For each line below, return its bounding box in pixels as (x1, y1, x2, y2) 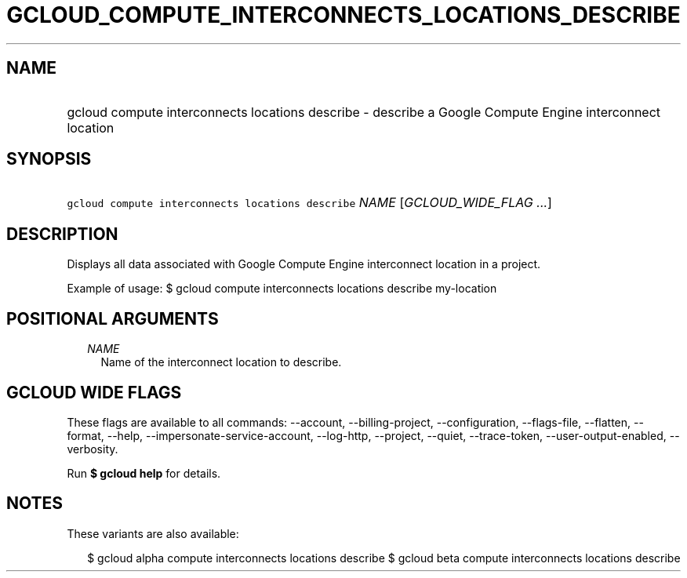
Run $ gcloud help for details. (67, 466, 221, 480)
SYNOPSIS (6, 149, 92, 169)
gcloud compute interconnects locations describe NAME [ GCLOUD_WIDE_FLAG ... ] (67, 194, 552, 211)
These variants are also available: (67, 526, 239, 540)
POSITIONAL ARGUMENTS (6, 308, 219, 329)
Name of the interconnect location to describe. (100, 355, 342, 369)
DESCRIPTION (6, 224, 118, 244)
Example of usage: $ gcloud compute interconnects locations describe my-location (67, 282, 497, 296)
